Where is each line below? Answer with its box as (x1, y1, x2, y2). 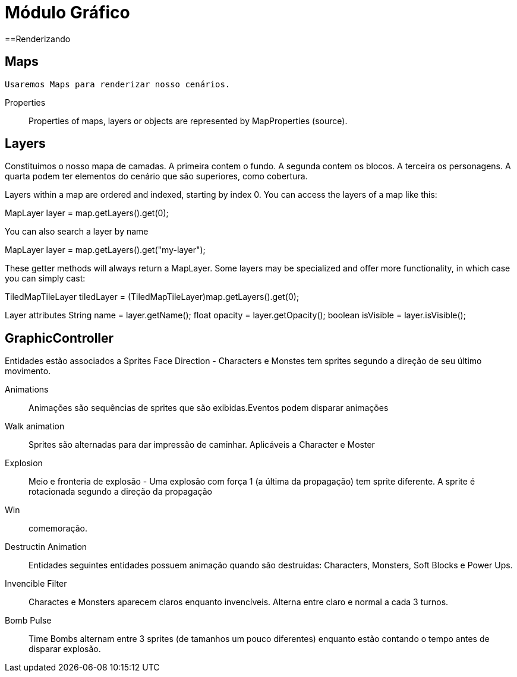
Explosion (5, 458, 43, 469)
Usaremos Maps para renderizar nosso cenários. (5, 79, 231, 89)
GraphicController (5, 330, 114, 346)
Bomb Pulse (5, 615, 52, 626)
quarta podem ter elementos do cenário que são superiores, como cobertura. (5, 171, 308, 182)
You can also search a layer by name (5, 226, 149, 237)
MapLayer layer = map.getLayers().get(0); (5, 208, 169, 219)
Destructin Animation (5, 542, 87, 552)
